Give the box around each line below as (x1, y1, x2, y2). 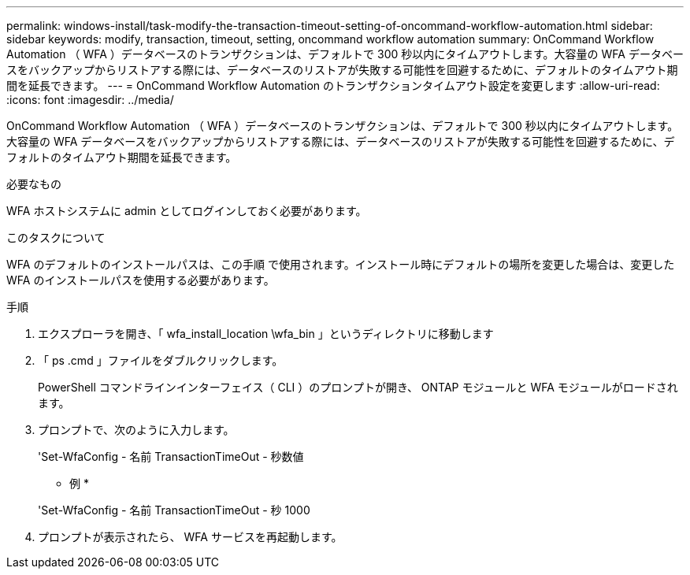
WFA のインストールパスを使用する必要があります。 (6, 273, 275, 287)
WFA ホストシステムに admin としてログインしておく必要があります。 (6, 204, 367, 217)
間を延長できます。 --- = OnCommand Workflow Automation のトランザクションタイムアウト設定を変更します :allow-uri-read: (6, 79, 660, 92)
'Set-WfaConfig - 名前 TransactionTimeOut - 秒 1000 (38, 503, 310, 517)
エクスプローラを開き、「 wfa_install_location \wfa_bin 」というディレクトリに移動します (38, 327, 494, 340)
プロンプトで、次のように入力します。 (38, 423, 235, 436)
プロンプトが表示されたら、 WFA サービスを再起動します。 (38, 530, 343, 543)
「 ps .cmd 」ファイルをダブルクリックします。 (38, 354, 284, 367)
